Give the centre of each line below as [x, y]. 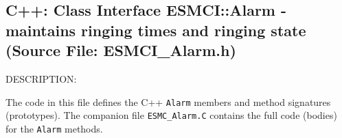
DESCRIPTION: [41, 78]
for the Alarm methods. [54, 128]
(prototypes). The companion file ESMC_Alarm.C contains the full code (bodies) [171, 115]
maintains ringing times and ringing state [156, 30]
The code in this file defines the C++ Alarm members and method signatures [168, 101]
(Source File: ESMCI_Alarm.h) [121, 50]
